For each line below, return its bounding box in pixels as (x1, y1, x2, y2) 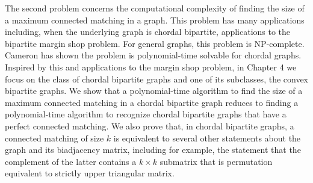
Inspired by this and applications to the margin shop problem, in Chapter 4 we (5, 60, 297, 73)
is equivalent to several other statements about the (113, 131, 301, 144)
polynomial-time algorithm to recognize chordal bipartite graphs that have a (5, 108, 287, 120)
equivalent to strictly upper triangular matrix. (5, 167, 175, 179)
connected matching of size (5, 131, 104, 144)
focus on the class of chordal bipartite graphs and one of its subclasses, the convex (5, 72, 309, 85)
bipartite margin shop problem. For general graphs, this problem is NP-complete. (5, 37, 305, 49)
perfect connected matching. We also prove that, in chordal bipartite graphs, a (5, 119, 294, 132)
